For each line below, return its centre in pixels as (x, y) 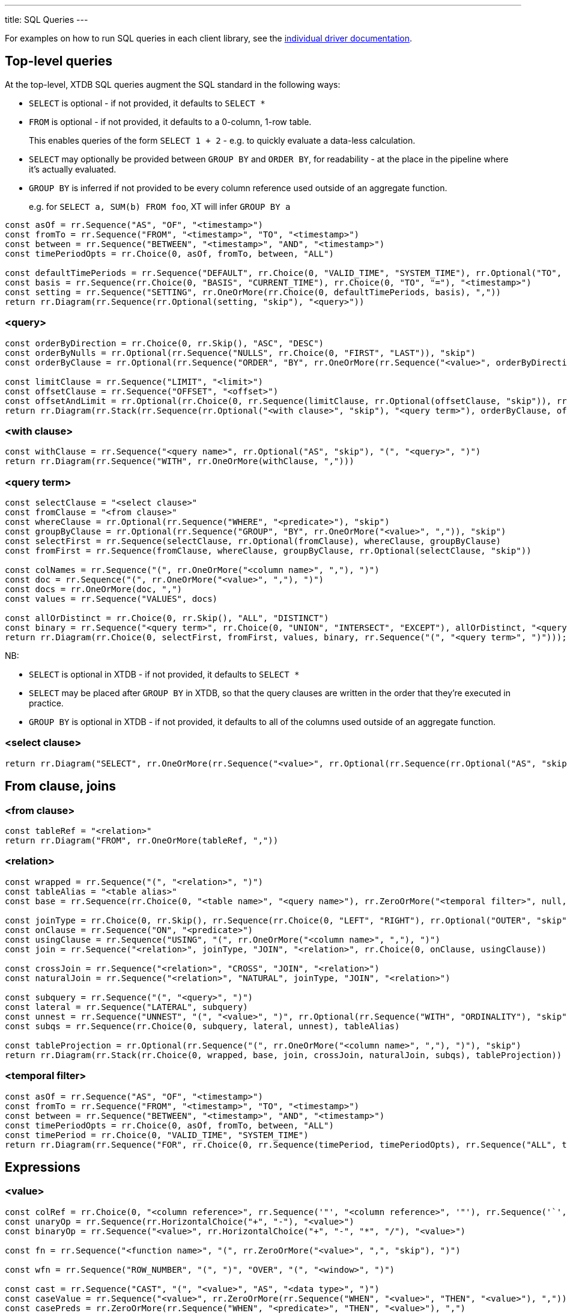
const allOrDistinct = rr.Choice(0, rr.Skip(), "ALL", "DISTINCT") (167, 618)
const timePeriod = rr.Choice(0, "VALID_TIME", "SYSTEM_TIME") (157, 1135)
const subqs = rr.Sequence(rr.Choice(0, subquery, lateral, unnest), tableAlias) (202, 1026)
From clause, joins (60, 786)
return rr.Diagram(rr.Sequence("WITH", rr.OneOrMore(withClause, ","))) (180, 461)
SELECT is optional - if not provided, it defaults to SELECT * (147, 103)
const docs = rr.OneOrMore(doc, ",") (94, 589)
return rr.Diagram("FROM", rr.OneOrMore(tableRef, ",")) (142, 841)
